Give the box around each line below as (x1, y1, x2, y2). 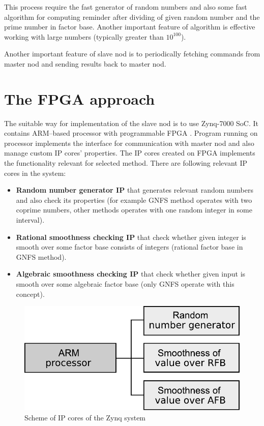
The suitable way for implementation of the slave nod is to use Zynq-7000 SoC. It (4, 117, 259, 128)
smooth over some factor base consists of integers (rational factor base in (16, 241, 243, 252)
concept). (16, 288, 45, 299)
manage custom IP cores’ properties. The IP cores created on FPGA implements (4, 147, 255, 158)
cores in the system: (4, 167, 66, 178)
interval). (16, 215, 45, 225)
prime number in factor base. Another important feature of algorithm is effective (4, 21, 255, 32)
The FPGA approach (4, 88, 155, 109)
